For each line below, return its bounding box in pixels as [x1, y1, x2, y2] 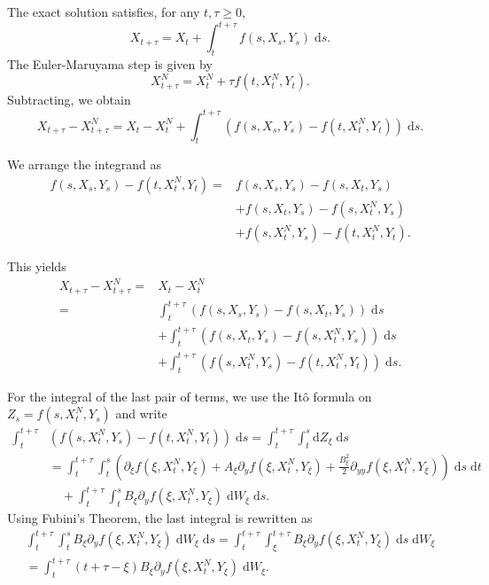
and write [115, 404, 167, 423]
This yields [7, 257, 66, 276]
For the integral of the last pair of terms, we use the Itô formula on [7, 386, 372, 405]
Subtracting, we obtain [7, 90, 131, 109]
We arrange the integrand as [7, 155, 162, 174]
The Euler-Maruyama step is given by [7, 54, 213, 73]
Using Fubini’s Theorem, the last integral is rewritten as [7, 508, 313, 526]
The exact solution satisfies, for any [7, 3, 200, 20]
